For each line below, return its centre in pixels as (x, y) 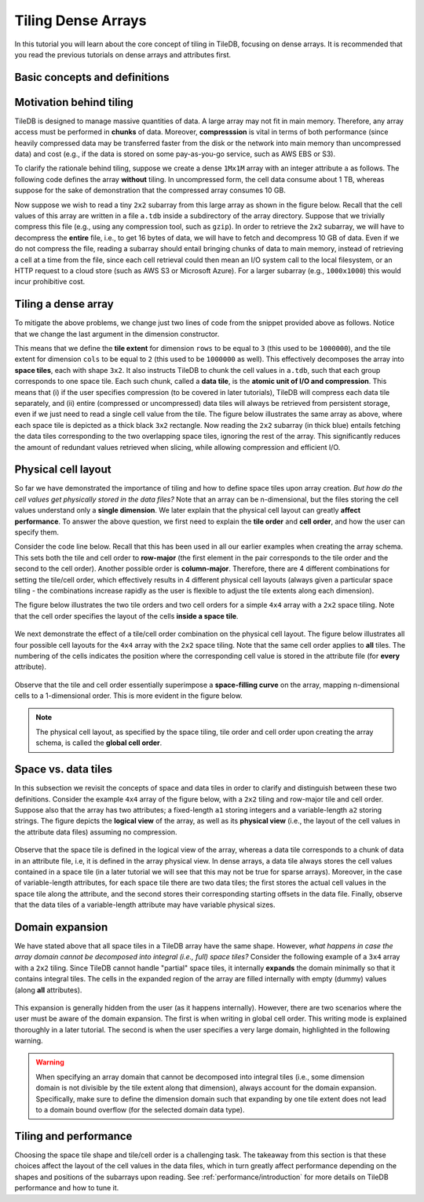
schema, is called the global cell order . (99, 743)
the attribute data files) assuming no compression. (96, 831)
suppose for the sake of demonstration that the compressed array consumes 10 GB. (150, 190)
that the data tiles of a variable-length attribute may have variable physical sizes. (145, 905)
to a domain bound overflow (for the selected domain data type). (140, 1110)
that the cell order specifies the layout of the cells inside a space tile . (126, 616)
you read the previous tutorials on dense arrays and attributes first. (123, 54)
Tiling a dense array (64, 304)
